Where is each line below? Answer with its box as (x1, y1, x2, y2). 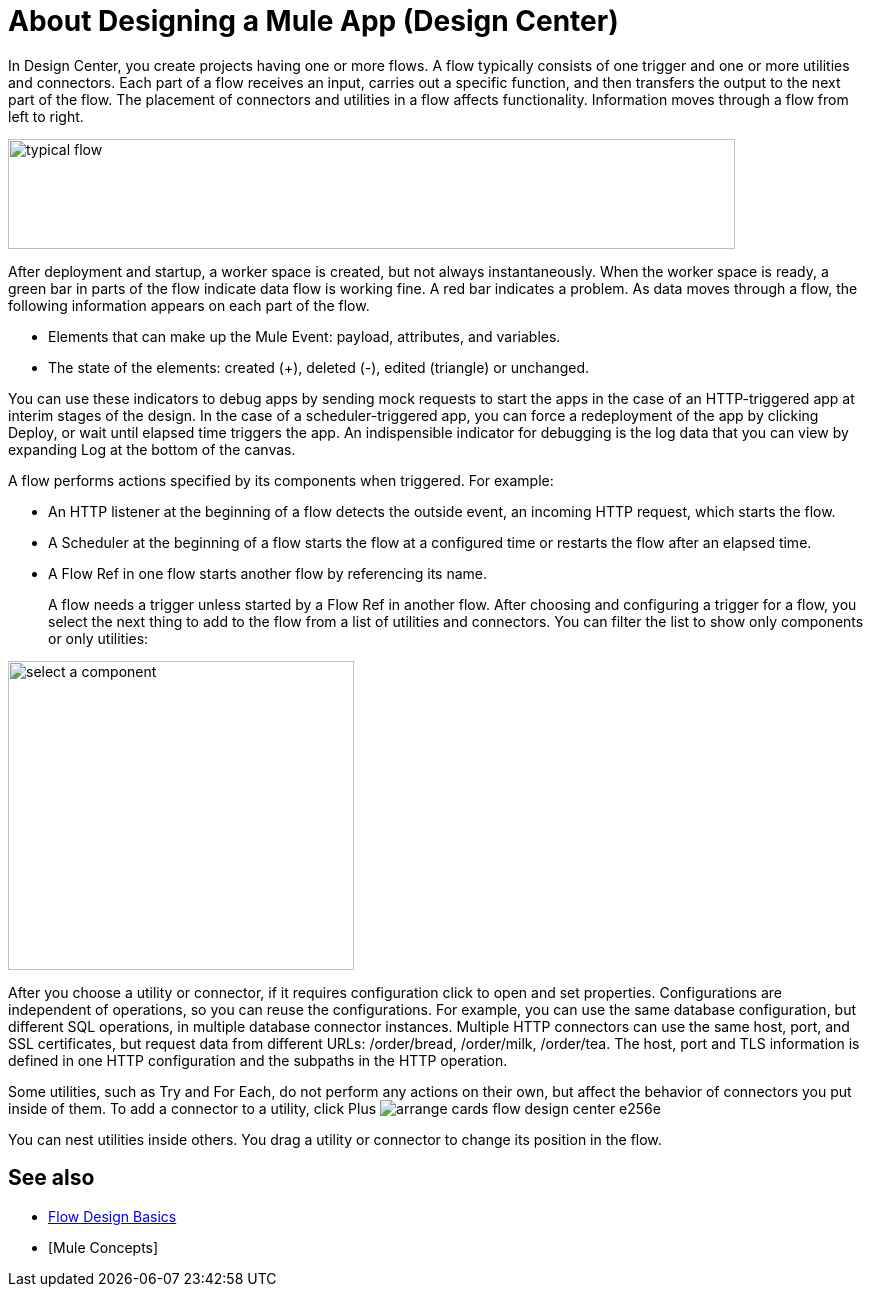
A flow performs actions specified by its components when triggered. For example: (8, 471, 554, 489)
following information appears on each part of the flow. (8, 296, 370, 314)
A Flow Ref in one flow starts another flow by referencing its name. (48, 564, 488, 582)
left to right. (8, 107, 84, 125)
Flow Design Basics (48, 1207, 177, 1225)
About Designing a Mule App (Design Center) (8, 4, 619, 38)
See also (8, 1165, 95, 1191)
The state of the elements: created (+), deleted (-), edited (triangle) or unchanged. (48, 358, 590, 376)
